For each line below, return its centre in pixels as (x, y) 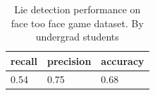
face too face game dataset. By (77, 23)
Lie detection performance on (77, 9)
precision (69, 60)
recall (24, 60)
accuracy (123, 60)
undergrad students (77, 37)
